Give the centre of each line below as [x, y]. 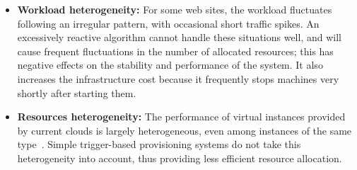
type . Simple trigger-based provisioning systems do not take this [159, 144]
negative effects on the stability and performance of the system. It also [170, 65]
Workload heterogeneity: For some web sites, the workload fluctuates [175, 9]
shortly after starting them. [77, 92]
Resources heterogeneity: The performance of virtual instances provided [181, 117]
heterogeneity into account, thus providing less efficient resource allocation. [180, 158]
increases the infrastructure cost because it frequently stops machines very [178, 78]
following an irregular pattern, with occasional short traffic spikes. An [168, 23]
